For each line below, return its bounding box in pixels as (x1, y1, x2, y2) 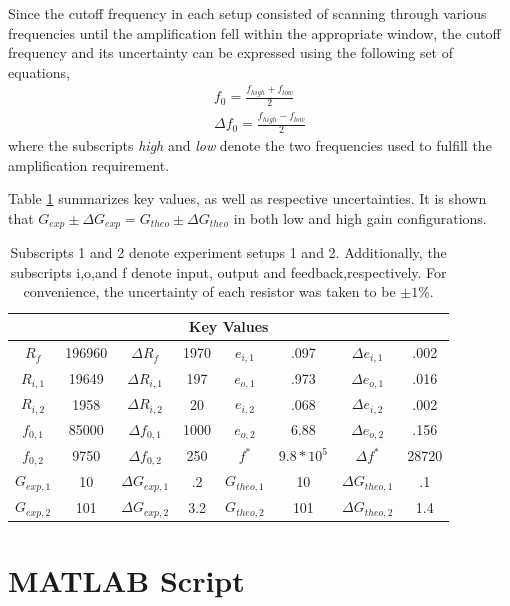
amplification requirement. (8, 154, 170, 175)
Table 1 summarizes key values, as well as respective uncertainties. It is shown (8, 188, 487, 209)
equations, (8, 61, 70, 82)
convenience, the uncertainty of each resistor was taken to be (23, 281, 396, 302)
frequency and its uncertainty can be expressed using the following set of (8, 42, 454, 63)
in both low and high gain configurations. (233, 207, 487, 228)
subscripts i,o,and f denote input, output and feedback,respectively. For (10, 261, 447, 282)
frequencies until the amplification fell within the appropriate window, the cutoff (8, 22, 501, 43)
